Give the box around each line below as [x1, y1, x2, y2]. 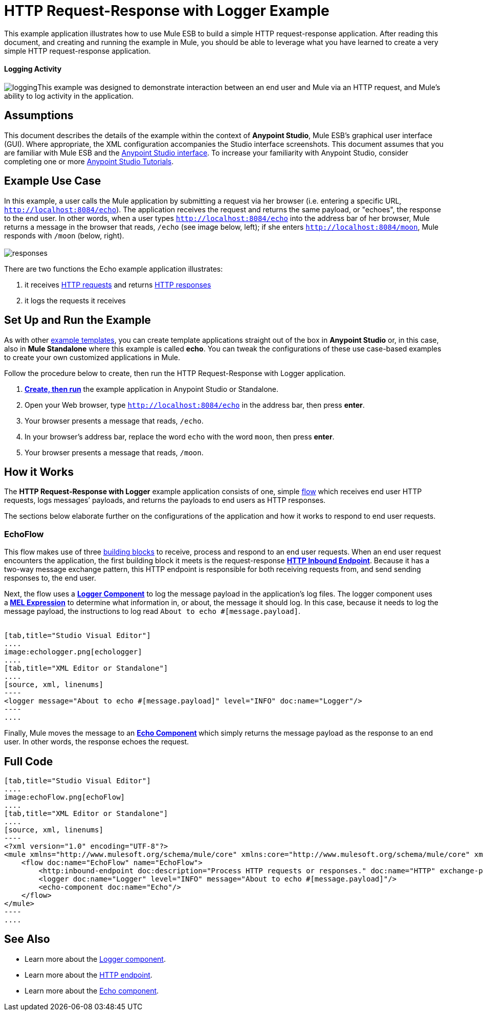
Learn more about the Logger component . [25, 954, 166, 963]
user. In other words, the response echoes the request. [4, 737, 189, 746]
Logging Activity [4, 64, 62, 74]
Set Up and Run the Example [4, 314, 151, 327]
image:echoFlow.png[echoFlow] [4, 792, 125, 801]
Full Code [4, 755, 53, 768]
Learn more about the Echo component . [25, 986, 159, 995]
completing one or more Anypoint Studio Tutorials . [4, 157, 174, 166]
